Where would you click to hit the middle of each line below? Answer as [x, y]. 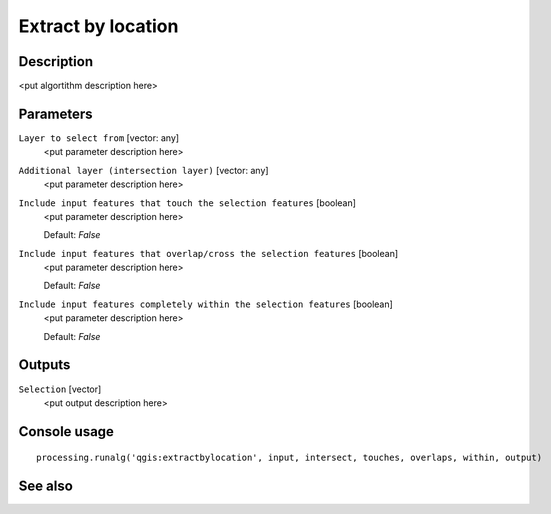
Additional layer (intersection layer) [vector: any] [143, 170]
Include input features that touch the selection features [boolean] [187, 202]
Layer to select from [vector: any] [99, 137]
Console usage [66, 431]
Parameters [55, 113]
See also [46, 486]
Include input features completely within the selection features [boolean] [206, 304]
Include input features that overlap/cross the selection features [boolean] [208, 253]
